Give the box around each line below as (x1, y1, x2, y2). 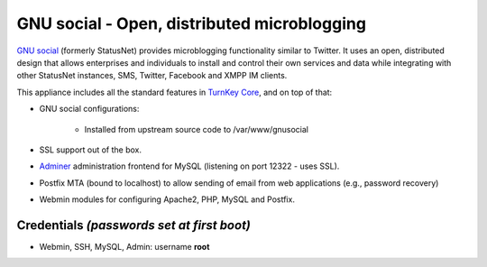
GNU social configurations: (39, 104, 140, 115)
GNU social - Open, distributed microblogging (16, 14, 367, 33)
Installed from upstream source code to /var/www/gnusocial (84, 124, 308, 134)
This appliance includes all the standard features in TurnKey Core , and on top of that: (16, 87, 333, 97)
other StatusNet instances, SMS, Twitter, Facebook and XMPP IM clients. (16, 70, 288, 81)
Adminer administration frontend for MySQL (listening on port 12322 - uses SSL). (39, 161, 340, 171)
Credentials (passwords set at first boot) (16, 217, 252, 233)
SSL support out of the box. (39, 144, 142, 155)
